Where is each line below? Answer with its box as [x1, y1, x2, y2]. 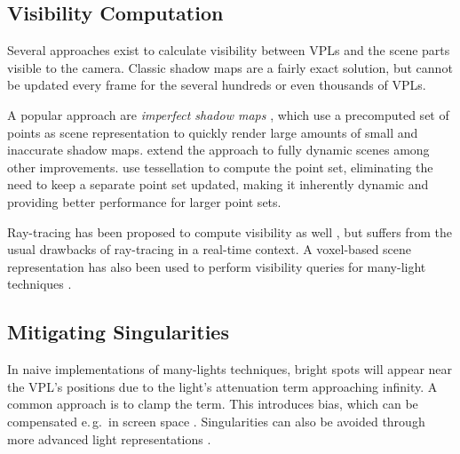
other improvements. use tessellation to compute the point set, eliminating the [7, 157, 433, 176]
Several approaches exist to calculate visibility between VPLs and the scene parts [7, 41, 450, 60]
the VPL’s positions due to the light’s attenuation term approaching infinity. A [7, 377, 438, 395]
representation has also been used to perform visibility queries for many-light [7, 257, 426, 275]
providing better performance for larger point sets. [7, 192, 282, 211]
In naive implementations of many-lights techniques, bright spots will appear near [7, 360, 453, 378]
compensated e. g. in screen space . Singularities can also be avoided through [7, 411, 425, 430]
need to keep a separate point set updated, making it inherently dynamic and [7, 175, 429, 194]
